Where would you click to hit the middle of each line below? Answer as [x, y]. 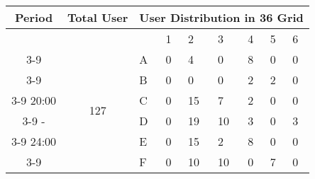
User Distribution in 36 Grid [221, 17]
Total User [98, 17]
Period [34, 17]
